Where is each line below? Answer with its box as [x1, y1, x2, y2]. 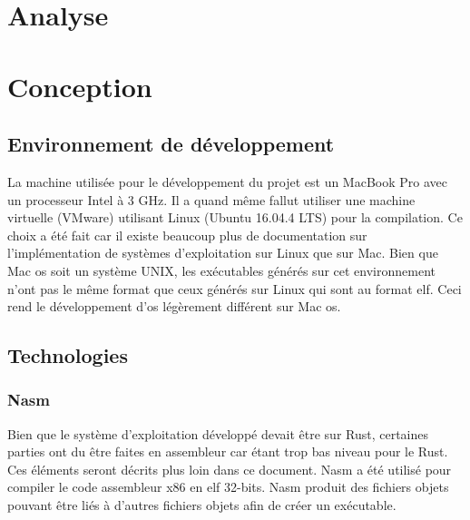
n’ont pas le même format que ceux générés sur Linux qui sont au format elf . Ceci [7, 279, 462, 298]
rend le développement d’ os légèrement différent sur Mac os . [7, 297, 341, 316]
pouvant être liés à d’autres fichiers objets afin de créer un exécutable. [7, 495, 397, 515]
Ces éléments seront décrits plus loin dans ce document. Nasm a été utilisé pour [7, 459, 452, 478]
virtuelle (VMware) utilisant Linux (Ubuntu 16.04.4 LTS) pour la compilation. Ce [7, 208, 463, 227]
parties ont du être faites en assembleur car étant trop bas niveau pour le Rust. [7, 442, 448, 461]
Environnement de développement [7, 130, 335, 158]
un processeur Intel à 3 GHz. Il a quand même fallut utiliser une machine [7, 190, 416, 209]
